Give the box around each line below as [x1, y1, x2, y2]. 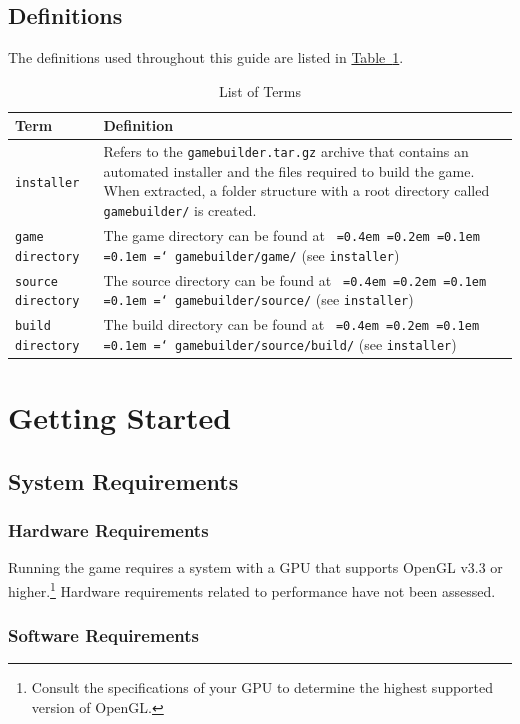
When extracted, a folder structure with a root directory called [103, 180, 490, 201]
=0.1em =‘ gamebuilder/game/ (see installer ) [103, 244, 400, 265]
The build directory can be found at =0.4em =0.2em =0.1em [103, 314, 480, 335]
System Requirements [8, 465, 239, 496]
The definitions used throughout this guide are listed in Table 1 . [8, 47, 404, 68]
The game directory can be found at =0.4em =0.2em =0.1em [103, 224, 480, 245]
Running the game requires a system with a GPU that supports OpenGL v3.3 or [8, 557, 503, 578]
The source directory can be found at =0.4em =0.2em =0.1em [103, 269, 487, 290]
